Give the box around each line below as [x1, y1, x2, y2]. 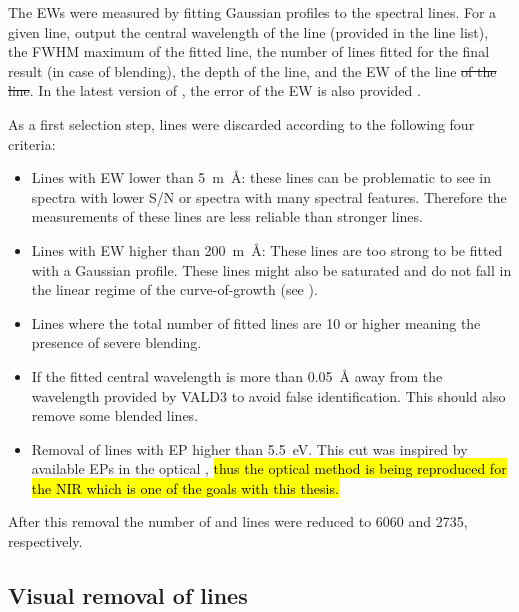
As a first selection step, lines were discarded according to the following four [8, 113, 475, 134]
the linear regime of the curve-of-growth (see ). [31, 279, 318, 300]
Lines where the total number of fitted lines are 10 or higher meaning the [31, 312, 481, 333]
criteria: [8, 133, 56, 154]
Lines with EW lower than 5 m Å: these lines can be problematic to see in [31, 167, 492, 188]
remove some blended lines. [31, 405, 199, 426]
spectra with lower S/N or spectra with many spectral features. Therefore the [31, 186, 507, 207]
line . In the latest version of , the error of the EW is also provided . [8, 80, 421, 101]
